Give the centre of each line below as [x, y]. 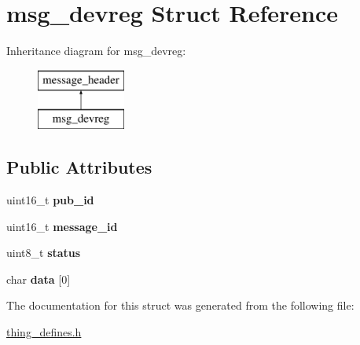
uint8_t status [44, 253]
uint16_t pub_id [50, 200]
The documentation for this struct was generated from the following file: [180, 305]
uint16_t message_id [62, 226]
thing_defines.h [44, 332]
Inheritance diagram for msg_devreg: [96, 51]
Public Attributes [79, 167]
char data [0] [39, 279]
